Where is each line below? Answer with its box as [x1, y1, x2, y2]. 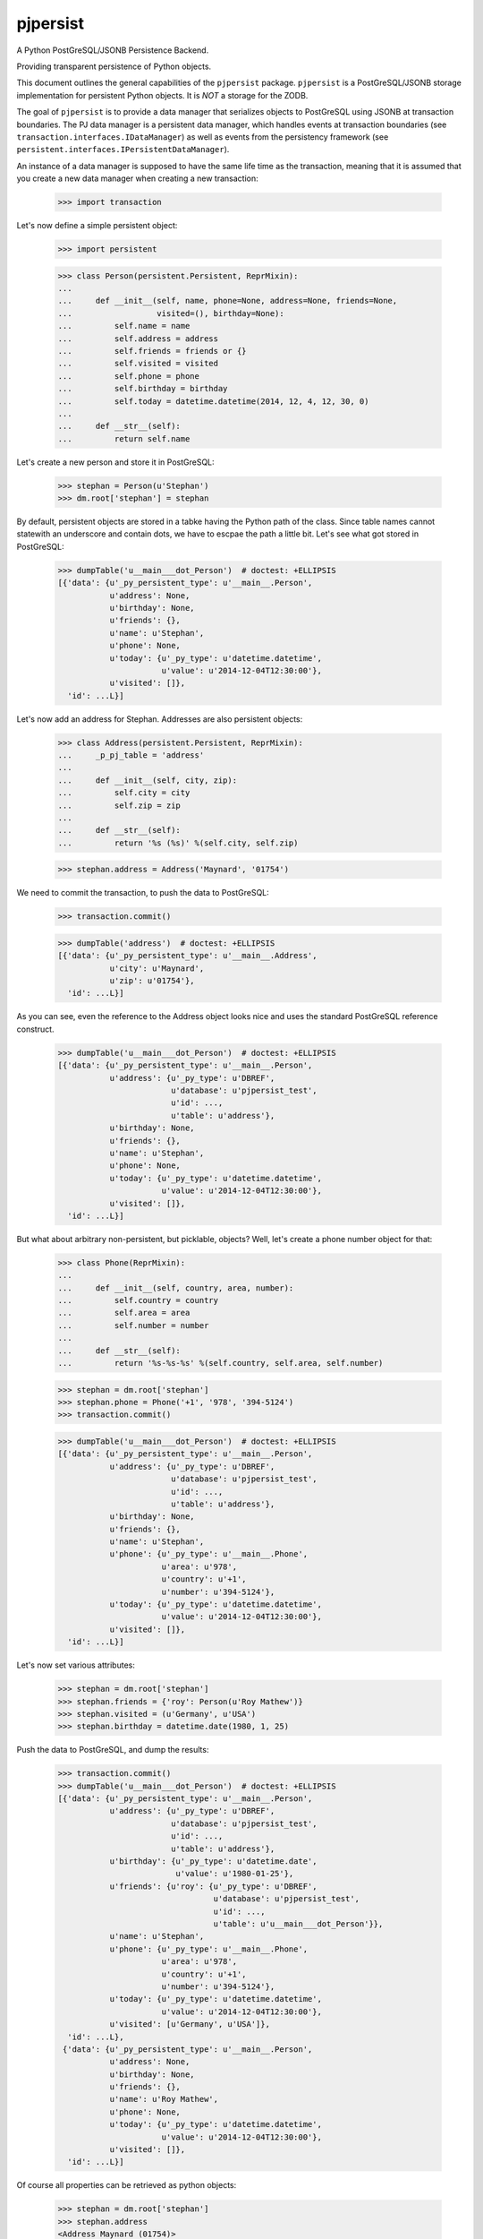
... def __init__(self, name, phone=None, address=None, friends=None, [57, 296, 398, 306]
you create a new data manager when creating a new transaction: [16, 173, 258, 184]
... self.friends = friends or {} [57, 346, 247, 356]
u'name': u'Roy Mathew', [109, 2094, 219, 2105]
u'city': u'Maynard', [109, 963, 205, 974]
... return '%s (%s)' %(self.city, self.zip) [57, 837, 299, 848]
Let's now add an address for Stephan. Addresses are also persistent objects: [16, 713, 303, 725]
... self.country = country [57, 1295, 219, 1306]
